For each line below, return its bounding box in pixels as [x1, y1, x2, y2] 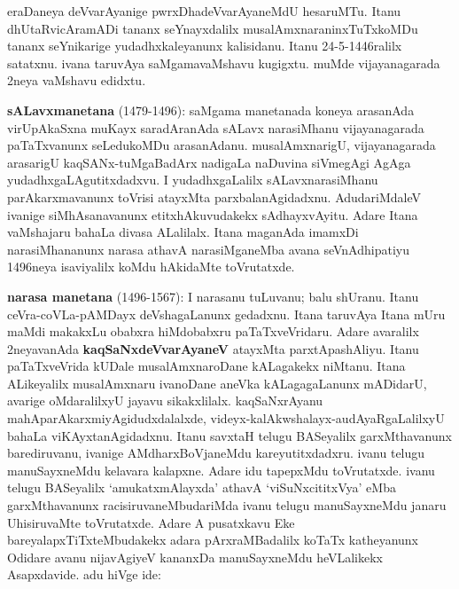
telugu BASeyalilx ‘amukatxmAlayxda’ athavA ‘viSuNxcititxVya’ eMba [7, 478, 396, 497]
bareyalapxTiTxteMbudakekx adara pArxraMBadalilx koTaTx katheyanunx [7, 530, 418, 549]
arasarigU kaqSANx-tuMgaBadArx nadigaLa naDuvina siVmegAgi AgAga [7, 153, 411, 171]
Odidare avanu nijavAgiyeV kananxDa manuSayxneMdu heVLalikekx [7, 547, 384, 566]
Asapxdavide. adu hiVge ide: [7, 565, 161, 584]
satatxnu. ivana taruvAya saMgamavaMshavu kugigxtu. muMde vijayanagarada [7, 53, 440, 72]
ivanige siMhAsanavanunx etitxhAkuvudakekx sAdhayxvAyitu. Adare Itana [7, 205, 418, 224]
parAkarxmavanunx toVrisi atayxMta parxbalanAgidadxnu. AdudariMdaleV [7, 187, 422, 206]
